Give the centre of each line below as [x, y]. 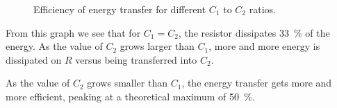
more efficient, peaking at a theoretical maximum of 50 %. [130, 96]
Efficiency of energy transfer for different [120, 9]
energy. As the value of [54, 46]
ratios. [262, 9]
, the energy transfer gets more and [257, 83]
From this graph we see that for [73, 32]
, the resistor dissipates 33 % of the [254, 32]
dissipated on [34, 59]
